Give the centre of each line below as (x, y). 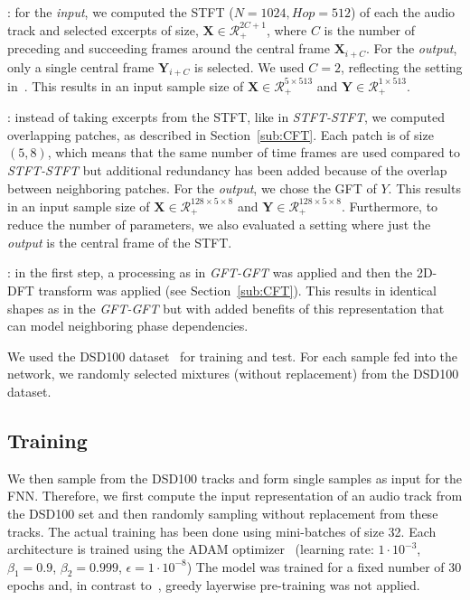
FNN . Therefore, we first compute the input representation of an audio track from (235, 496)
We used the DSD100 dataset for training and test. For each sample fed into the (233, 356)
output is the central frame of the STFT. (120, 242)
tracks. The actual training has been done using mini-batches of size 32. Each (222, 531)
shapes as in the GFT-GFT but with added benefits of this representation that (226, 308)
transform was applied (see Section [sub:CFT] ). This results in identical (237, 290)
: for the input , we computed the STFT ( (121, 12)
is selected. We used (249, 66)
